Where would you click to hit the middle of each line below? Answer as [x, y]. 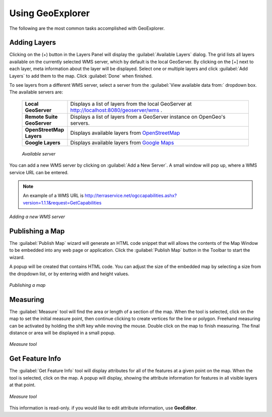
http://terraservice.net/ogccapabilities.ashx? [131, 196]
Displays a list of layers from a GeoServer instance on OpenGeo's [148, 117]
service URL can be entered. [39, 172]
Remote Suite [41, 117]
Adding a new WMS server [37, 217]
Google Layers [43, 142]
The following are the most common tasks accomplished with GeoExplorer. [87, 28]
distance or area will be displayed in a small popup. [62, 333]
